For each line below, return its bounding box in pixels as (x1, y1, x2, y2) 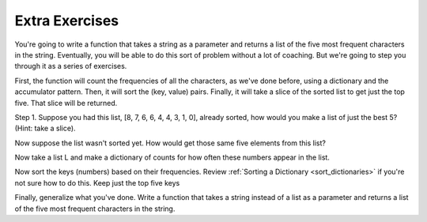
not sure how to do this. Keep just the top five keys (14, 178, 180, 187)
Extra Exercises (14, 12, 119, 29)
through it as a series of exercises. (14, 62, 127, 71)
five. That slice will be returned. (14, 98, 118, 107)
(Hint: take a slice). (14, 123, 76, 134)
